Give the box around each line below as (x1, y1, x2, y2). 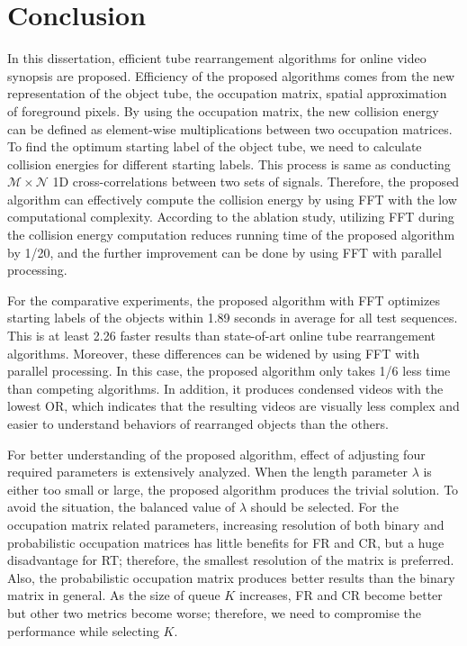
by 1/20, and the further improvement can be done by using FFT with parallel (7, 242, 442, 261)
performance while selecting (7, 621, 159, 640)
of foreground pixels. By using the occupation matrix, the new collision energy (7, 101, 439, 120)
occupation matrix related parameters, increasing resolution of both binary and (7, 514, 445, 533)
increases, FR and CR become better (238, 586, 443, 605)
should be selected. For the (250, 497, 399, 516)
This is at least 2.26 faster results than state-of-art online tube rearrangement (7, 326, 436, 345)
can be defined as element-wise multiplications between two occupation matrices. (7, 119, 453, 138)
